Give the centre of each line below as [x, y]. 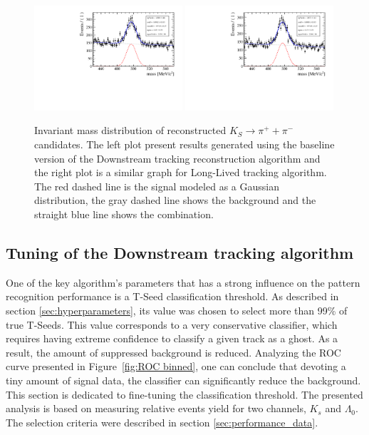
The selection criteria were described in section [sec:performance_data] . [162, 422]
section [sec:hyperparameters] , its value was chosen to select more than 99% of [177, 310]
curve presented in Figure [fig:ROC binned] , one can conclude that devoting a [176, 366]
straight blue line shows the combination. [124, 214]
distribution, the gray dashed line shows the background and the [175, 200]
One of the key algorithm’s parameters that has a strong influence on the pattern [183, 282]
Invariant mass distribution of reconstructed [130, 130]
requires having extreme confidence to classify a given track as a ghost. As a [172, 338]
